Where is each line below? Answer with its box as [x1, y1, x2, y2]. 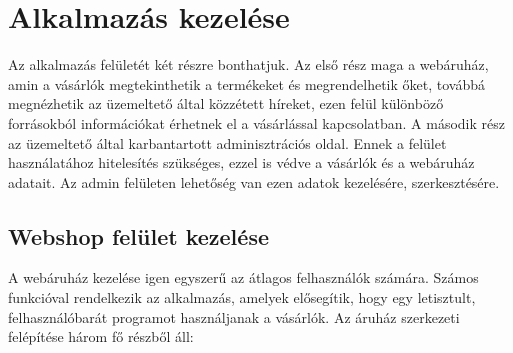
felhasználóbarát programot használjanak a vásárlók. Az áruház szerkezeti [8, 306, 460, 327]
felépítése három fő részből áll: [8, 326, 194, 347]
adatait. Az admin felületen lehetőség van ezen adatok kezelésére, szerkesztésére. [8, 171, 500, 192]
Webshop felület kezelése [8, 220, 269, 251]
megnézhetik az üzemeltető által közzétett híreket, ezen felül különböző [8, 93, 444, 114]
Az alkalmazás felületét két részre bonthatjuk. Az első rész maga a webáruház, [8, 54, 489, 75]
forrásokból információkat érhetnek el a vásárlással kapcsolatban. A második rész [8, 112, 505, 133]
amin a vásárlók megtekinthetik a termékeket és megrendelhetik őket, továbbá [8, 73, 485, 94]
